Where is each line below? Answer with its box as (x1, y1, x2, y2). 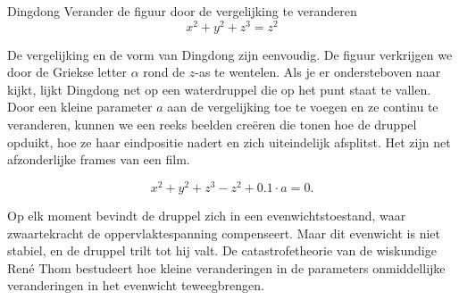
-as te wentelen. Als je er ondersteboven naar (195, 62, 441, 81)
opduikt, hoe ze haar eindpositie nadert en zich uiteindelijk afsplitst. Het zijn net (7, 132, 451, 151)
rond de (143, 62, 186, 81)
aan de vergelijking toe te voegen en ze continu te (167, 97, 438, 116)
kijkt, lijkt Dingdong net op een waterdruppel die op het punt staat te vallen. (7, 79, 431, 98)
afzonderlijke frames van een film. (7, 150, 190, 169)
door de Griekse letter (7, 62, 128, 81)
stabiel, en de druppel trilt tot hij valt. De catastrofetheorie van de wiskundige (7, 241, 437, 260)
